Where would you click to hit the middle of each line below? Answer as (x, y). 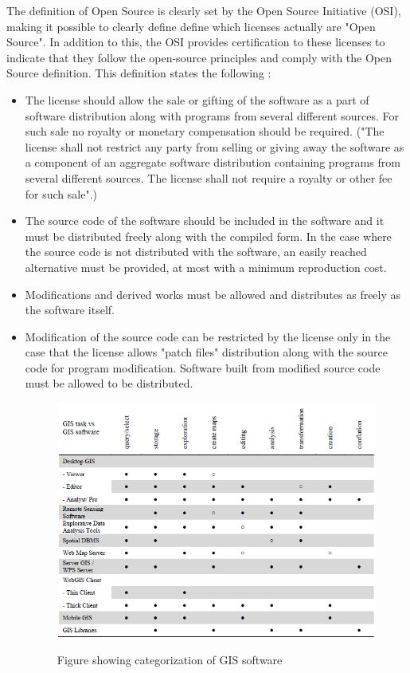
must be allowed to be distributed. (109, 383)
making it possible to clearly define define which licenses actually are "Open (191, 26)
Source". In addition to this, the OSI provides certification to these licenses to (196, 42)
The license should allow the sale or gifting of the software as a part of (197, 99)
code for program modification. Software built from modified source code (203, 367)
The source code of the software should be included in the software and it (205, 220)
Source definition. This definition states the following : (139, 73)
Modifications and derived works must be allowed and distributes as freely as (213, 294)
